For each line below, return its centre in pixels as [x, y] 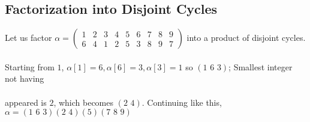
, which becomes [84, 102]
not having [25, 78]
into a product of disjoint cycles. [246, 38]
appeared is [26, 102]
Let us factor [28, 38]
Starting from [30, 66]
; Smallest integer [261, 66]
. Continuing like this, [182, 102]
